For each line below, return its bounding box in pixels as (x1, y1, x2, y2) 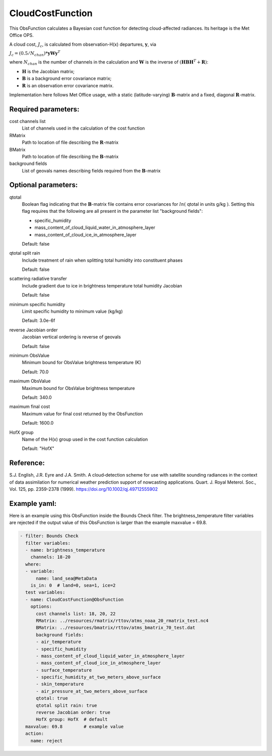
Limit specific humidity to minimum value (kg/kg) (22, 308, 123, 315)
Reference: (9, 459, 45, 468)
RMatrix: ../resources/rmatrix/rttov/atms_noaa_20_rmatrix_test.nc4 (36, 618, 209, 623)
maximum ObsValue (9, 378, 51, 384)
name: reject (30, 738, 63, 743)
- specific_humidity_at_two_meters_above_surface (36, 674, 161, 680)
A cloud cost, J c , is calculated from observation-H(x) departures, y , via (9, 41, 156, 49)
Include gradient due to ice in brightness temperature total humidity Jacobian (22, 282, 182, 288)
